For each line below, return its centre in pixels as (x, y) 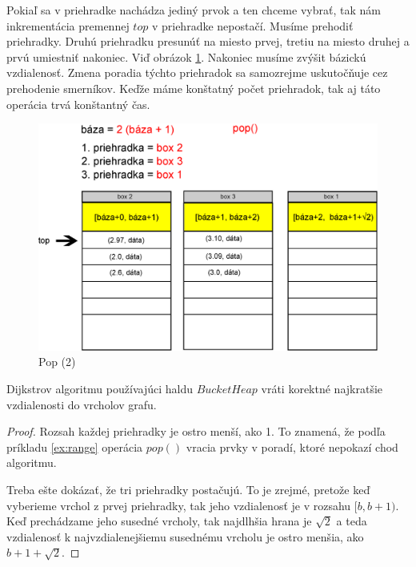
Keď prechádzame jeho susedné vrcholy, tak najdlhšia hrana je (159, 521)
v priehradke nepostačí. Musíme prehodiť (252, 25)
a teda (352, 521)
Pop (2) (57, 362)
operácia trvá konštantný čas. (78, 104)
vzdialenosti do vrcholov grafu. (82, 404)
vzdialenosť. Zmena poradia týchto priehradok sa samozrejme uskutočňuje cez (197, 72)
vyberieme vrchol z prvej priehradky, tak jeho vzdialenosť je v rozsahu (179, 505)
